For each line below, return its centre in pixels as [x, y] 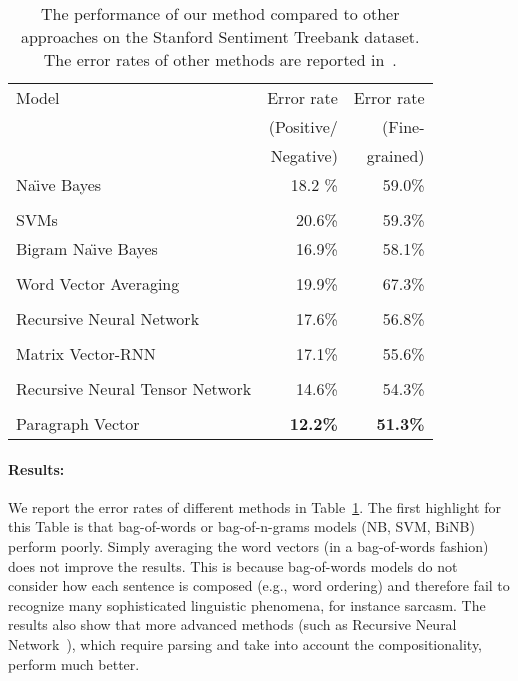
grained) [395, 155]
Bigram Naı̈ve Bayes [87, 248]
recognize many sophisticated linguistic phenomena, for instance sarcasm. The [247, 604]
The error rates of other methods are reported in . [220, 59]
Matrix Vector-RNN [86, 353]
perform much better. [74, 663]
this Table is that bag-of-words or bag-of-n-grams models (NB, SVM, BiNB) [241, 526]
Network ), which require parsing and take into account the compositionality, [245, 643]
